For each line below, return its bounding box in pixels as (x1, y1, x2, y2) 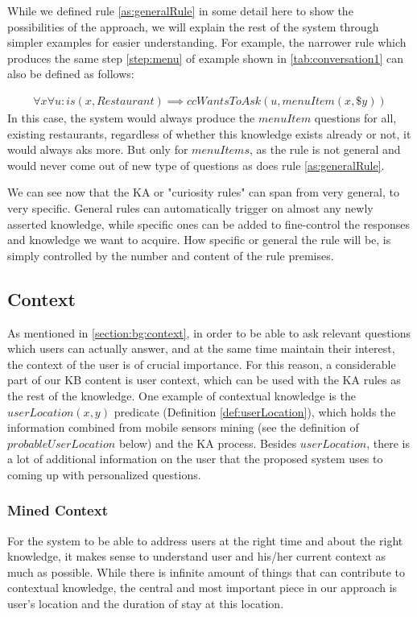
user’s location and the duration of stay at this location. (7, 595, 284, 612)
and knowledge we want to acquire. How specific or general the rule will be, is (7, 231, 391, 248)
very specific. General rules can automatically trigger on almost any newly (7, 199, 374, 216)
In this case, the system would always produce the (7, 110, 255, 126)
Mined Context (7, 500, 108, 520)
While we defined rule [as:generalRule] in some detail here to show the (7, 2, 353, 19)
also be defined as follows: (7, 65, 134, 82)
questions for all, (314, 110, 397, 126)
